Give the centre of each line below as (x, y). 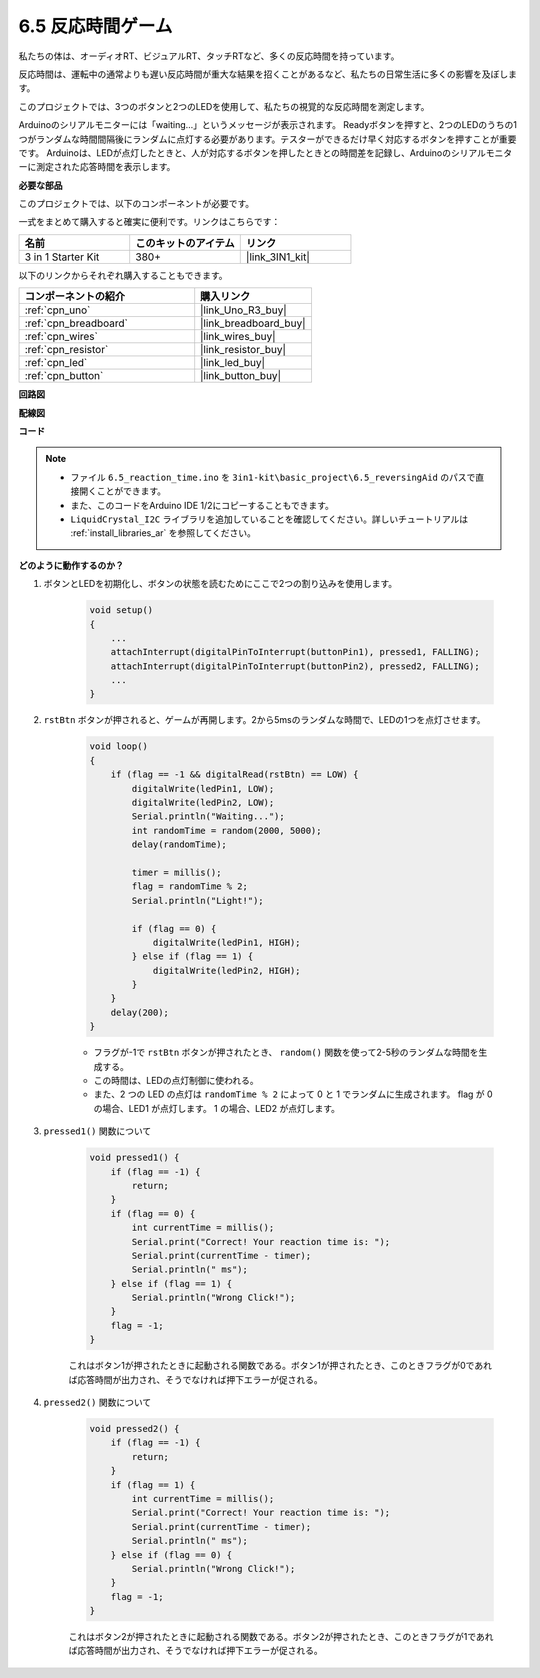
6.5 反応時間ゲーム (95, 26)
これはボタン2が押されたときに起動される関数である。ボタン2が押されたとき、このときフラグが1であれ (281, 1637)
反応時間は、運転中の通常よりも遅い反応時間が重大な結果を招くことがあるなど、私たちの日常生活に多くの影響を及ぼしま (268, 74)
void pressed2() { (134, 1428)
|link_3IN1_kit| (277, 257)
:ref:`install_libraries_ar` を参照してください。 (163, 533)
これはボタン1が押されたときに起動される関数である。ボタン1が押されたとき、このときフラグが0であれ (280, 1366)
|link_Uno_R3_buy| (243, 310)
